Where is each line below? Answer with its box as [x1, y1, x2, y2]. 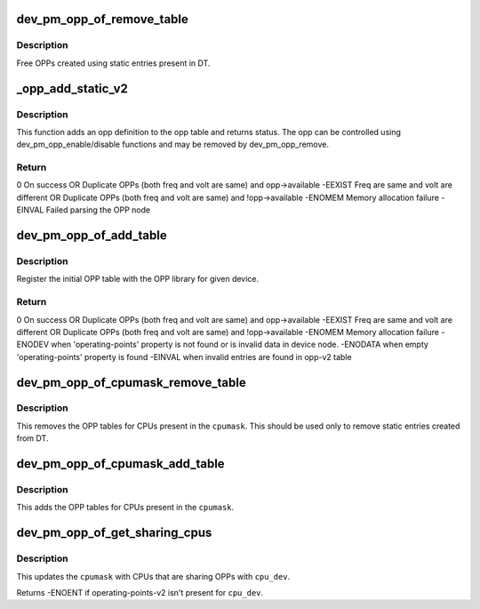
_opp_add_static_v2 [16, 81, 129, 96]
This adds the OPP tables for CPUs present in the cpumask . [16, 502, 235, 513]
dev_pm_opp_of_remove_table [16, 12, 188, 27]
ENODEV [16, 339, 49, 350]
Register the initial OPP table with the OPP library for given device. [16, 274, 260, 284]
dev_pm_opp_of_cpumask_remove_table [16, 374, 246, 390]
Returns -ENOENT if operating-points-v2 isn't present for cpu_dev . [16, 587, 264, 597]
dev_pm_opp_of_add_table [16, 228, 168, 244]
